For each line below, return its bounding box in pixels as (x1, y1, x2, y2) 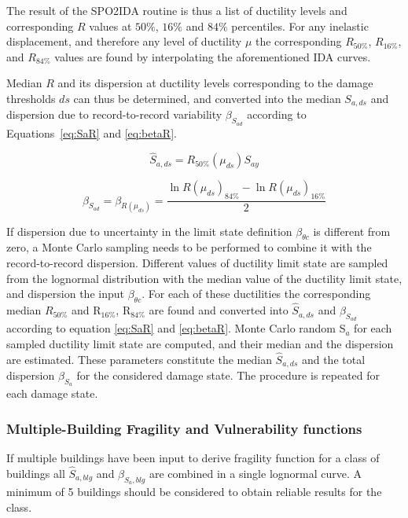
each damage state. (6, 385, 98, 402)
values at (89, 17, 132, 34)
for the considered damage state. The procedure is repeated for (76, 367, 380, 384)
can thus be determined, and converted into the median (73, 90, 341, 106)
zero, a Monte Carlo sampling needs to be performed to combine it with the (6, 239, 372, 255)
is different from (313, 222, 391, 239)
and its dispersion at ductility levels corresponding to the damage (57, 75, 373, 91)
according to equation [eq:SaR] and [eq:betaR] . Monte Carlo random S (6, 320, 346, 336)
